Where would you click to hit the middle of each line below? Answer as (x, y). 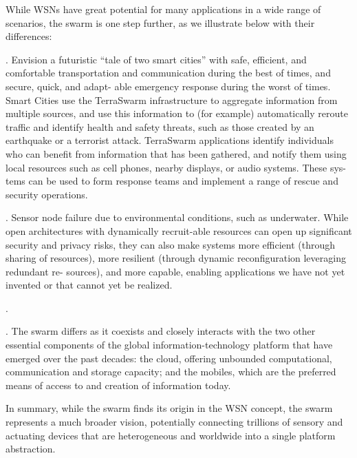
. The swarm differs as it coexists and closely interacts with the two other (161, 331)
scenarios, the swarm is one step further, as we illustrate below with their (160, 22)
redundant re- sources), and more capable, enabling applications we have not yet (175, 271)
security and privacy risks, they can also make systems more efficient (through (171, 244)
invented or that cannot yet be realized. (89, 285)
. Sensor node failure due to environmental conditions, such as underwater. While (177, 217)
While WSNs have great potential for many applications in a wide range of (163, 9)
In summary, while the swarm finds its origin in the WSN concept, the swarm (169, 408)
